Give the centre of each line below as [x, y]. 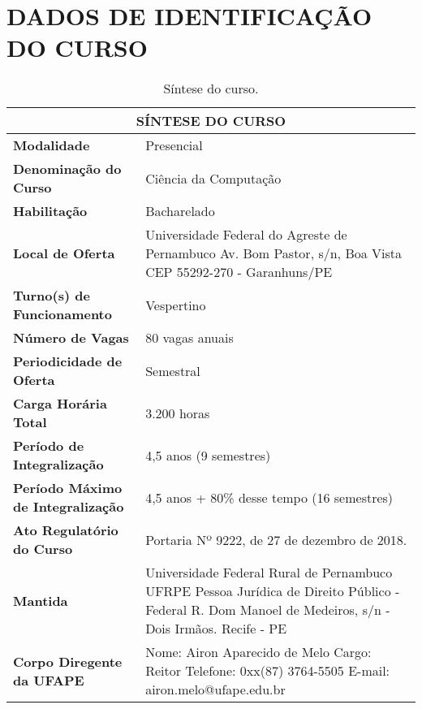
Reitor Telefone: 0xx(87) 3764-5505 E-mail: [268, 671]
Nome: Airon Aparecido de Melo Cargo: [258, 652]
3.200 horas [178, 413]
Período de [49, 446]
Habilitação [50, 211]
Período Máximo [68, 488]
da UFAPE [49, 680]
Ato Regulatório [66, 530]
